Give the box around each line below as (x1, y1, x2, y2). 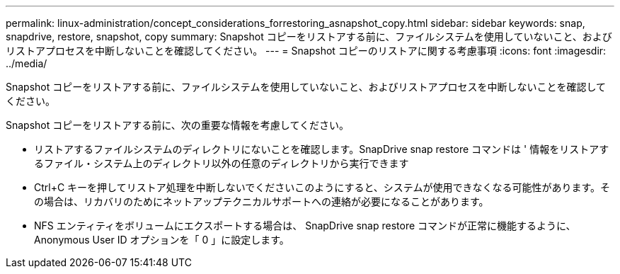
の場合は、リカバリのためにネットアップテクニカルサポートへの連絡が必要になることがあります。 (34, 195, 489, 207)
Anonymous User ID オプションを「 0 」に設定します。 (34, 234, 289, 246)
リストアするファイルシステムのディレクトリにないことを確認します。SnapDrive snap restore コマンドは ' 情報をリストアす (34, 143, 609, 155)
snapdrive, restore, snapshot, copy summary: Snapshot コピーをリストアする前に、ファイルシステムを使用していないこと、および (6, 30, 612, 42)
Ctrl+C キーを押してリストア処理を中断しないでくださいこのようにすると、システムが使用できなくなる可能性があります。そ (34, 181, 611, 193)
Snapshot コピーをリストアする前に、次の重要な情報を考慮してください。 (6, 119, 350, 131)
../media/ (6, 57, 47, 69)
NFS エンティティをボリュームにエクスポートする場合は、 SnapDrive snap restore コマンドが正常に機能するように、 (34, 219, 576, 232)
